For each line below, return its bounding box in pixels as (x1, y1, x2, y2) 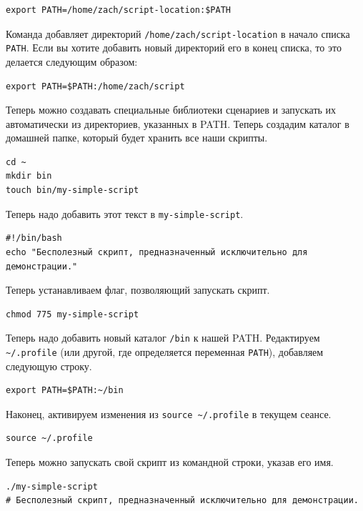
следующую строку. (6, 358, 92, 373)
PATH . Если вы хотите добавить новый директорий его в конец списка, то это (6, 40, 342, 55)
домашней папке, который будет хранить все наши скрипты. (6, 130, 268, 145)
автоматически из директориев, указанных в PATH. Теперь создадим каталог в (6, 116, 349, 131)
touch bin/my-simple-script (6, 185, 139, 196)
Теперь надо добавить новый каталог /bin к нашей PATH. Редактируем (6, 330, 320, 345)
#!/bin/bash (6, 233, 62, 244)
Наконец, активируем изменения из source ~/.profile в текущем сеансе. (6, 406, 332, 421)
